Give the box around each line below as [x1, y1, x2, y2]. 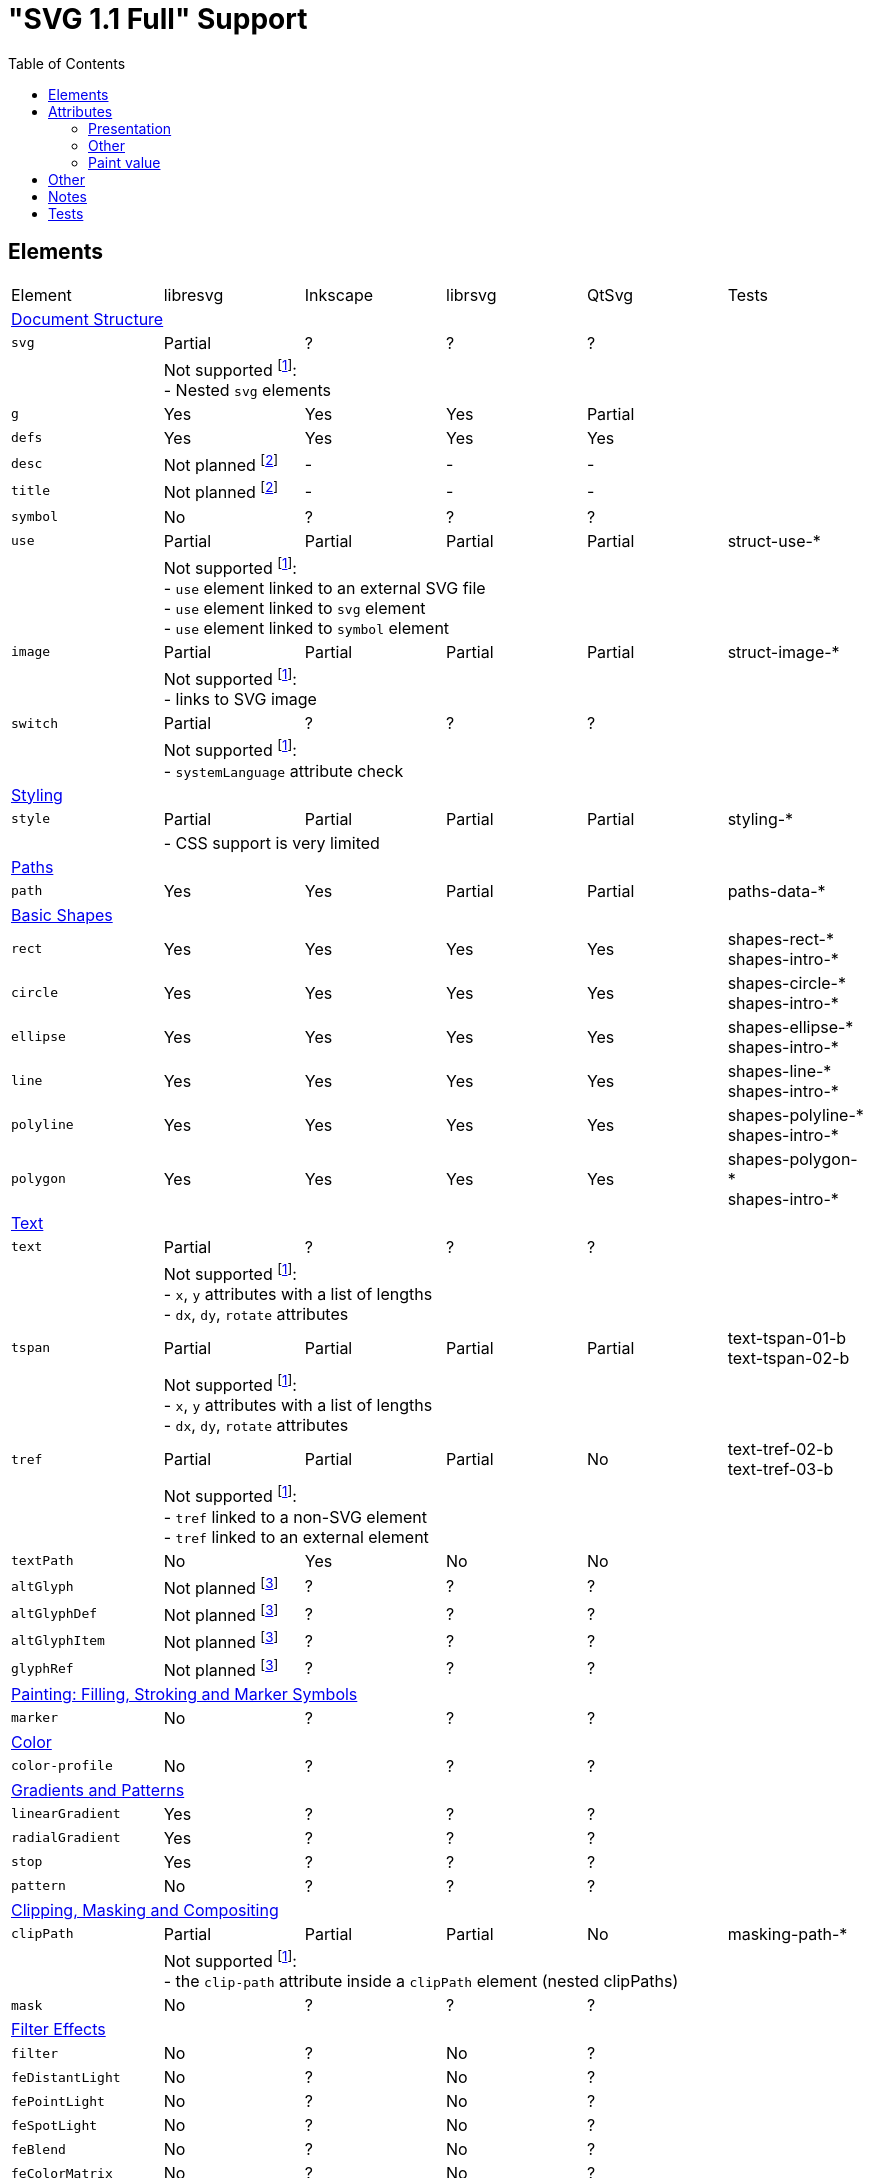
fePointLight [11, 2093, 105, 2109]
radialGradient [11, 1830, 121, 1846]
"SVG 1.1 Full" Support [8, 2, 308, 36]
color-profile [11, 1758, 113, 1774]
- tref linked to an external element [163, 1526, 429, 1547]
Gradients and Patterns [11, 1779, 185, 1800]
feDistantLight [11, 2069, 121, 2085]
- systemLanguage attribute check [163, 760, 404, 781]
